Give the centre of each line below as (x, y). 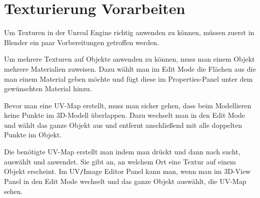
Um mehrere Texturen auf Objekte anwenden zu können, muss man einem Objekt (129, 59)
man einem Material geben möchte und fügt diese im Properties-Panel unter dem (128, 78)
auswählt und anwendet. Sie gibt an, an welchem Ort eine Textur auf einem (120, 161)
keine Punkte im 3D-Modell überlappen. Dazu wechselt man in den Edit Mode (124, 115)
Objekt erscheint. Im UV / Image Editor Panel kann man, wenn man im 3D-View (127, 171)
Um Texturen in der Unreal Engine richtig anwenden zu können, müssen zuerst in (129, 32)
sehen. (13, 191)
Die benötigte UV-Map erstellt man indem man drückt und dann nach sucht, (122, 152)
